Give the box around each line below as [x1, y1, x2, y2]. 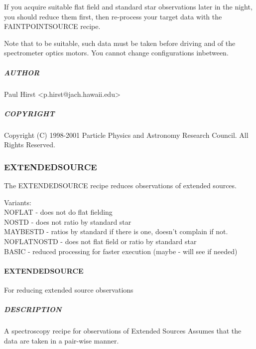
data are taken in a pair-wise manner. [4, 335, 119, 346]
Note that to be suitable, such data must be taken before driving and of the [4, 37, 236, 48]
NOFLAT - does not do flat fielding [4, 207, 113, 217]
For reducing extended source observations [4, 285, 133, 295]
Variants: [4, 197, 31, 207]
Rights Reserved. [4, 139, 55, 150]
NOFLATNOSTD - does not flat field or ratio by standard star [4, 236, 197, 247]
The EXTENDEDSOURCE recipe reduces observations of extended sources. [4, 180, 237, 191]
